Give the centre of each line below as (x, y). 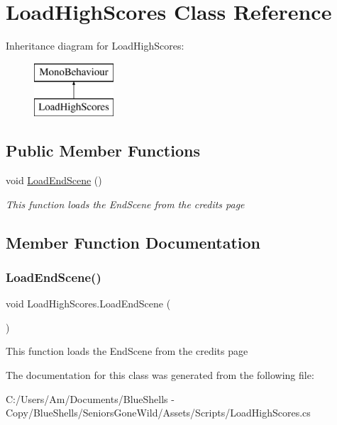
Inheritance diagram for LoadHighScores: (95, 46)
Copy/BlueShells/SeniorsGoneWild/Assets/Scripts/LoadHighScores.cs (158, 413)
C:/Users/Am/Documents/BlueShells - (90, 398)
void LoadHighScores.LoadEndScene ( (88, 304)
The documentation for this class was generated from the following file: (160, 375)
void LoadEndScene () (54, 180)
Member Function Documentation (133, 242)
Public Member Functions (103, 151)
